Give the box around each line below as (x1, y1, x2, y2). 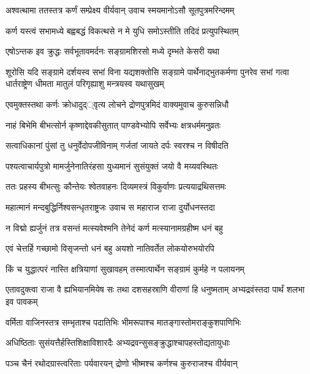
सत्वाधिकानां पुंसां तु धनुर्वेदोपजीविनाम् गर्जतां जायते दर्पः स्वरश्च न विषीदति (6, 139, 229, 152)
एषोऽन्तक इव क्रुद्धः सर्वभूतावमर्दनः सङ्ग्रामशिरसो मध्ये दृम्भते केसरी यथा (6, 45, 219, 58)
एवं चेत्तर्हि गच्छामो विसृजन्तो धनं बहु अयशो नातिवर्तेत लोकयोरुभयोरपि (6, 242, 214, 255)
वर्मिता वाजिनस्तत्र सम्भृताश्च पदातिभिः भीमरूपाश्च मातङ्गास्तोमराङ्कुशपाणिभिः (6, 315, 241, 328)
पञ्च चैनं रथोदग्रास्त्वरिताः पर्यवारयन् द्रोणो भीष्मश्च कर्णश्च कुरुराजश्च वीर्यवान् (6, 356, 238, 369)
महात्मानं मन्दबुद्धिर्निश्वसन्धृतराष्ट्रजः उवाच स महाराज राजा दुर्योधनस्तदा (6, 200, 215, 213)
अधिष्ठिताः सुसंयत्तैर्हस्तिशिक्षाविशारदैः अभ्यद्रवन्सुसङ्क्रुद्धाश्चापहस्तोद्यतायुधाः (6, 336, 230, 349)
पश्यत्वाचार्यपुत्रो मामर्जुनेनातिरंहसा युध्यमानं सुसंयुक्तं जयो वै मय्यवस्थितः (6, 159, 218, 172)
